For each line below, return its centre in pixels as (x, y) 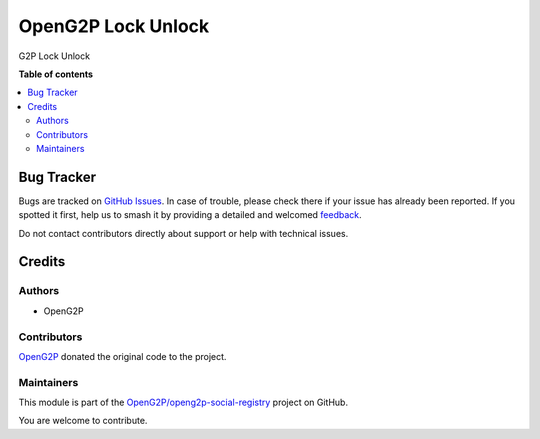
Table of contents (56, 74)
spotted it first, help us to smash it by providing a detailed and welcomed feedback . (190, 215)
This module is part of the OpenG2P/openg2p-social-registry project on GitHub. (183, 402)
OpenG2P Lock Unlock (114, 26)
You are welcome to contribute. (83, 421)
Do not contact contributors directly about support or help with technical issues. (183, 233)
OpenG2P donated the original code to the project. (122, 356)
